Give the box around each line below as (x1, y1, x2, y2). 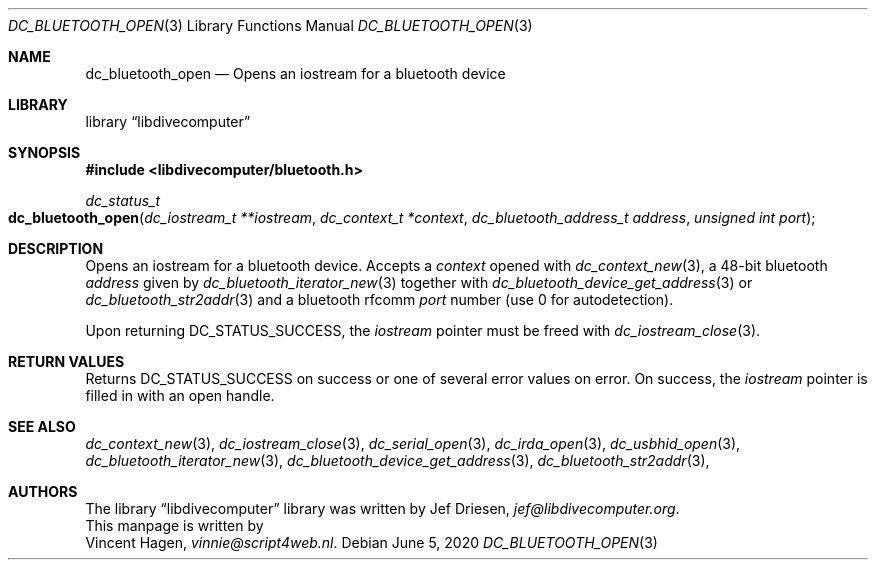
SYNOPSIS (8, 144, 81, 161)
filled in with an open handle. (85, 387, 275, 404)
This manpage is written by (85, 517, 264, 534)
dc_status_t (85, 192, 161, 209)
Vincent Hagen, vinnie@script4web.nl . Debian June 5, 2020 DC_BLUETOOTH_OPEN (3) (85, 534, 658, 551)
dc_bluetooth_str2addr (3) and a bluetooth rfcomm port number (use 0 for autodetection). (85, 291, 674, 308)
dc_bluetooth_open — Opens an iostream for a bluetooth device (85, 65, 506, 82)
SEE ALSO (8, 418, 76, 435)
